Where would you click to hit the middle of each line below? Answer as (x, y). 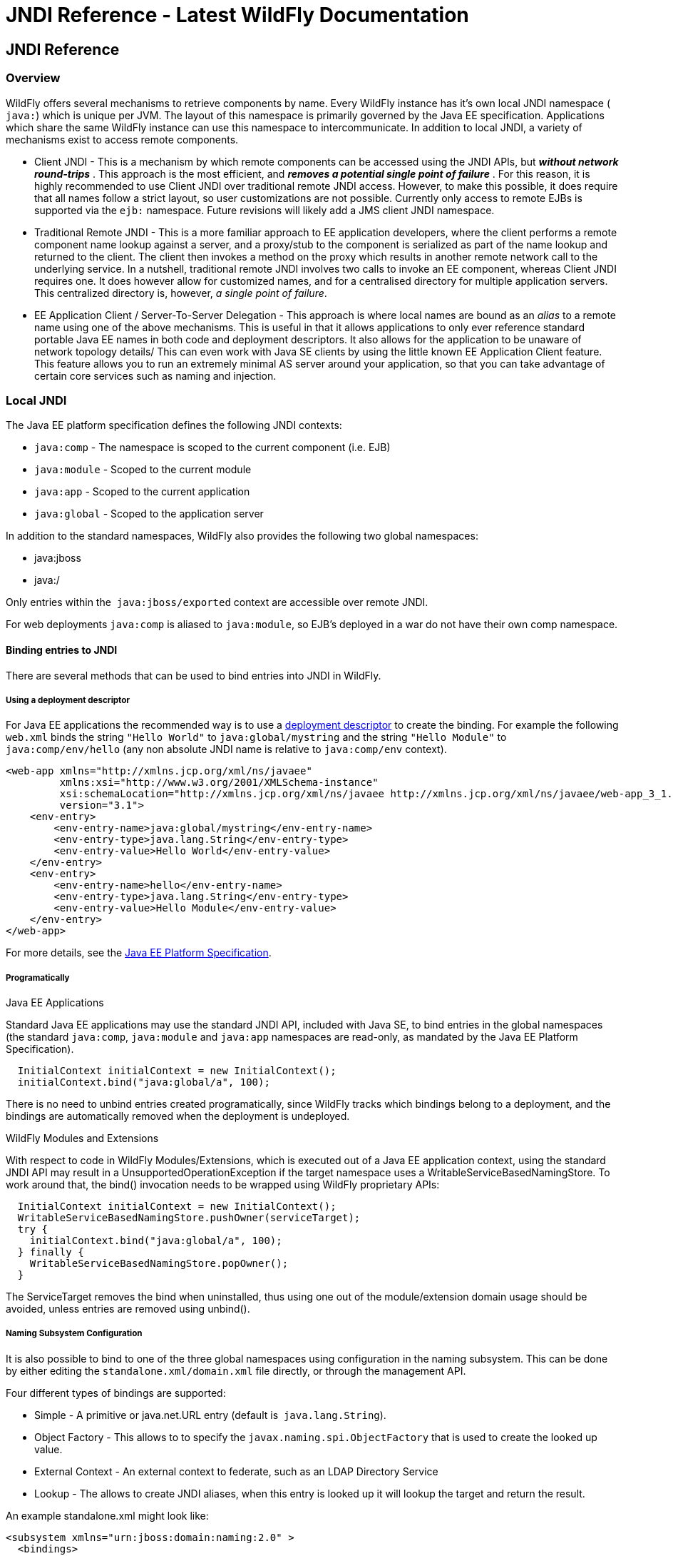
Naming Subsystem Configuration (74, 1334)
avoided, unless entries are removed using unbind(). (128, 1309)
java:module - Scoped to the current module (143, 470)
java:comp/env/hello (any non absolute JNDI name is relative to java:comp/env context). (226, 749)
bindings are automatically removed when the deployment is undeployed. (178, 1116)
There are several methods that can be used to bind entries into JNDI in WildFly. (194, 675)
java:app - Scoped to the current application (142, 492)
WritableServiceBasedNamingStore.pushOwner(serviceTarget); (189, 1218)
